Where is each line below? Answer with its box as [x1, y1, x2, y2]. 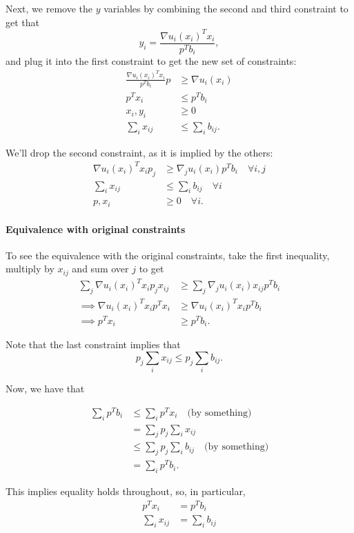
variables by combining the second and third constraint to [104, 1, 348, 15]
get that [6, 14, 39, 29]
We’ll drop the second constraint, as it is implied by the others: [6, 145, 273, 159]
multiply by [6, 261, 55, 276]
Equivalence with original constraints [6, 221, 186, 236]
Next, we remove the [6, 1, 92, 15]
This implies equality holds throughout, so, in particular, [6, 484, 246, 499]
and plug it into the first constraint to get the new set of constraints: [6, 54, 297, 68]
